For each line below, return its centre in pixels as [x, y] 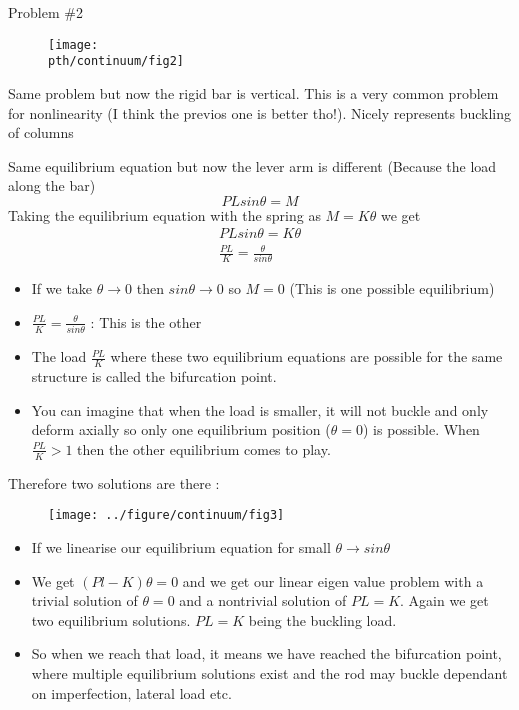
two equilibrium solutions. [111, 619]
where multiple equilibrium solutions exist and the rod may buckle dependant [269, 672]
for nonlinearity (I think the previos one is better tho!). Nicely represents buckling [260, 112]
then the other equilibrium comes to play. [204, 448]
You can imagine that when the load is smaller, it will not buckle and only [260, 409]
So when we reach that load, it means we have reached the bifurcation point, [266, 653]
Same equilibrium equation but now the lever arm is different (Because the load [252, 165]
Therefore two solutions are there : [114, 482]
